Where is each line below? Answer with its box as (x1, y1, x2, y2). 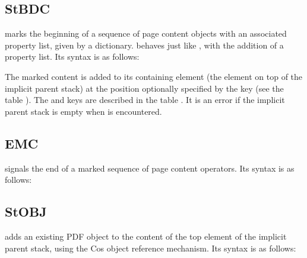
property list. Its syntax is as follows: (5, 50, 140, 63)
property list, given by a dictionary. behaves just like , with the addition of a (5, 38, 284, 51)
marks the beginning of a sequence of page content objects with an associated (5, 27, 287, 40)
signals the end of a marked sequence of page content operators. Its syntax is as (5, 162, 295, 174)
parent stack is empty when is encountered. (5, 105, 162, 117)
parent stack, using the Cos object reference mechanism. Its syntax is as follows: (5, 241, 296, 254)
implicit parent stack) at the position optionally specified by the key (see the (5, 82, 284, 94)
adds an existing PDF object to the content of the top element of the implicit (5, 230, 287, 242)
